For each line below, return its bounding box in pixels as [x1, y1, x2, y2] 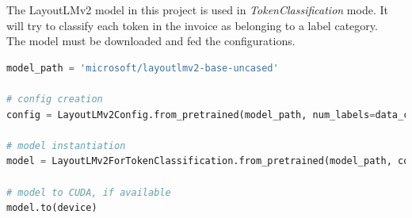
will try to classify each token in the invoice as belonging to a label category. [6, 17, 378, 33]
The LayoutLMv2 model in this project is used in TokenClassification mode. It [6, 2, 388, 17]
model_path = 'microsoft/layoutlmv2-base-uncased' [6, 62, 279, 74]
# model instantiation [6, 140, 126, 151]
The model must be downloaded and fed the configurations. [6, 33, 296, 49]
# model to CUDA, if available [6, 186, 171, 198]
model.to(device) [6, 202, 97, 214]
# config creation [6, 93, 103, 105]
